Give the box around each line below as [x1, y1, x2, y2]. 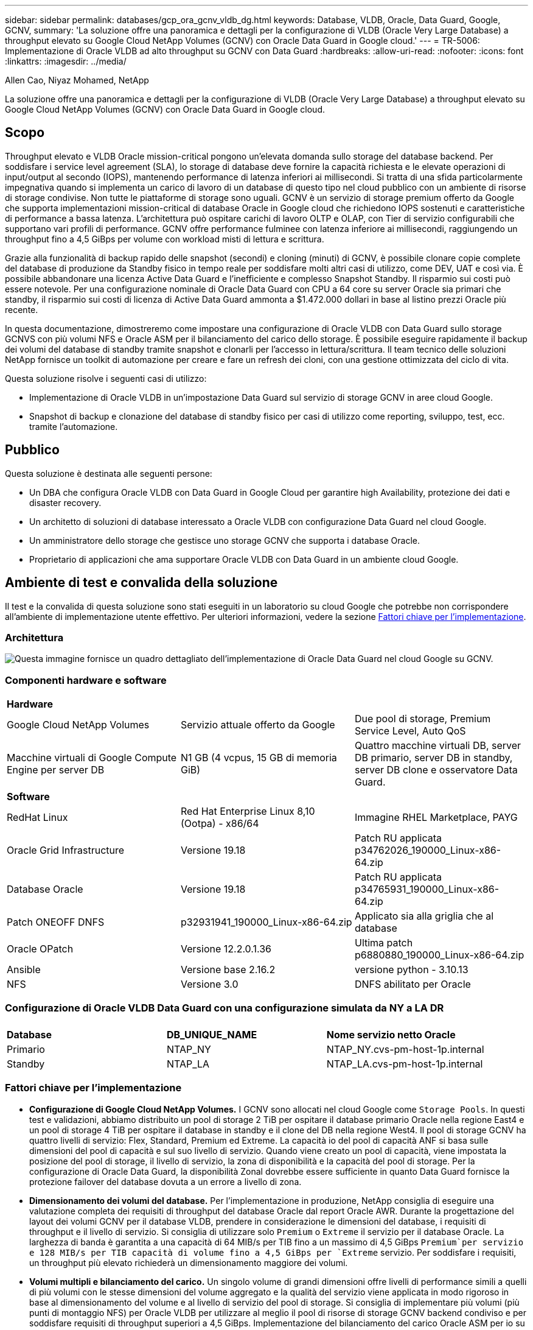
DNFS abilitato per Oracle [354, 978, 471, 991]
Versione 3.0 [180, 978, 239, 991]
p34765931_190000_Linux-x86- [354, 883, 500, 896]
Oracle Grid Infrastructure [7, 844, 125, 857]
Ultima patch [354, 937, 413, 949]
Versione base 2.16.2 [180, 963, 276, 976]
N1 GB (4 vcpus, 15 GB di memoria [180, 751, 337, 764]
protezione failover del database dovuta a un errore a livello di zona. [29, 1176, 302, 1187]
